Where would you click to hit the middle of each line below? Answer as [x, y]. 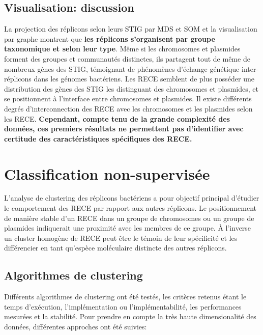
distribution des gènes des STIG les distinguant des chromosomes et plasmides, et [131, 88]
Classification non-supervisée [107, 173]
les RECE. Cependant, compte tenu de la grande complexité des [117, 118]
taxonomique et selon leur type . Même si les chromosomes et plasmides [122, 49]
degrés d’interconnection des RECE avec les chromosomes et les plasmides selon [128, 108]
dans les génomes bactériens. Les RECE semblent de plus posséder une [144, 79]
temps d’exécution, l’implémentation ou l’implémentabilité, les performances [123, 306]
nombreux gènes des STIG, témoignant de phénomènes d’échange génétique [122, 68]
